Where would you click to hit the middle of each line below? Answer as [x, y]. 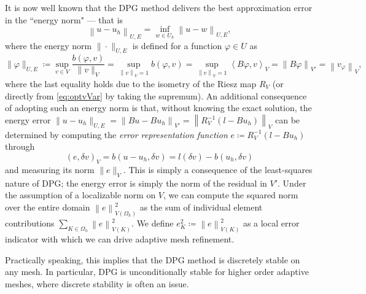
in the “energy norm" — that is [64, 19]
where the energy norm [49, 45]
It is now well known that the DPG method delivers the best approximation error [159, 7]
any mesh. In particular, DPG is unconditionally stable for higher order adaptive [157, 272]
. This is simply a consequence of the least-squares [218, 169]
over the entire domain [48, 207]
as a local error [271, 222]
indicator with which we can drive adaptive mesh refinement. [120, 238]
